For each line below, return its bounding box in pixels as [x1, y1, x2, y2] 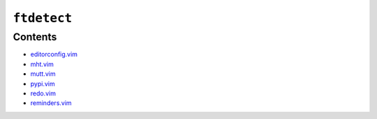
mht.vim [30, 60, 54, 68]
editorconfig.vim [30, 50, 78, 58]
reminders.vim [30, 99, 73, 107]
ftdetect [13, 10, 73, 26]
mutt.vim [30, 70, 56, 78]
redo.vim [30, 89, 56, 97]
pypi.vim [30, 79, 55, 88]
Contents [13, 31, 57, 43]
